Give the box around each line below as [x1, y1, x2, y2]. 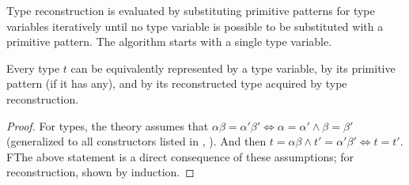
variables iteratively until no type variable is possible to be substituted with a [6, 17, 384, 34]
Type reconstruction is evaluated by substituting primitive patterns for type [6, 2, 375, 18]
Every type [6, 59, 60, 76]
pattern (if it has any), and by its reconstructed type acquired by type [6, 75, 347, 92]
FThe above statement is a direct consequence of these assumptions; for [6, 148, 354, 164]
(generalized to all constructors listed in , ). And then [6, 133, 267, 149]
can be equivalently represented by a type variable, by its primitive [70, 59, 396, 76]
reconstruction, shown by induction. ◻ [6, 164, 195, 180]
